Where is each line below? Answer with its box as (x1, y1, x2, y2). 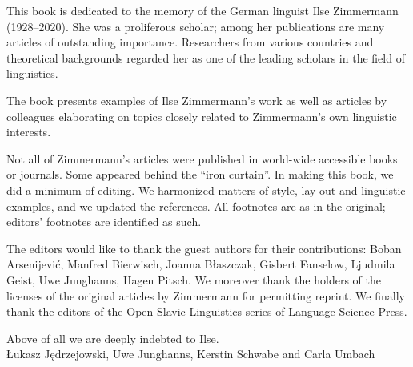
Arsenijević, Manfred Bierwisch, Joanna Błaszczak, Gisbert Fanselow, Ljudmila (6, 256, 395, 272)
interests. (6, 123, 51, 140)
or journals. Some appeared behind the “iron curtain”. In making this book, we (6, 166, 394, 183)
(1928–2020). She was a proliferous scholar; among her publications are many (6, 18, 385, 34)
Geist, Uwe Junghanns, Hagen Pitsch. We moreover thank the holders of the (6, 271, 381, 288)
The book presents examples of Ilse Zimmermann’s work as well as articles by (6, 91, 387, 108)
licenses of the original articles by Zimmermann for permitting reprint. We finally (6, 287, 405, 304)
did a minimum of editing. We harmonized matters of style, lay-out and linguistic (6, 181, 406, 198)
